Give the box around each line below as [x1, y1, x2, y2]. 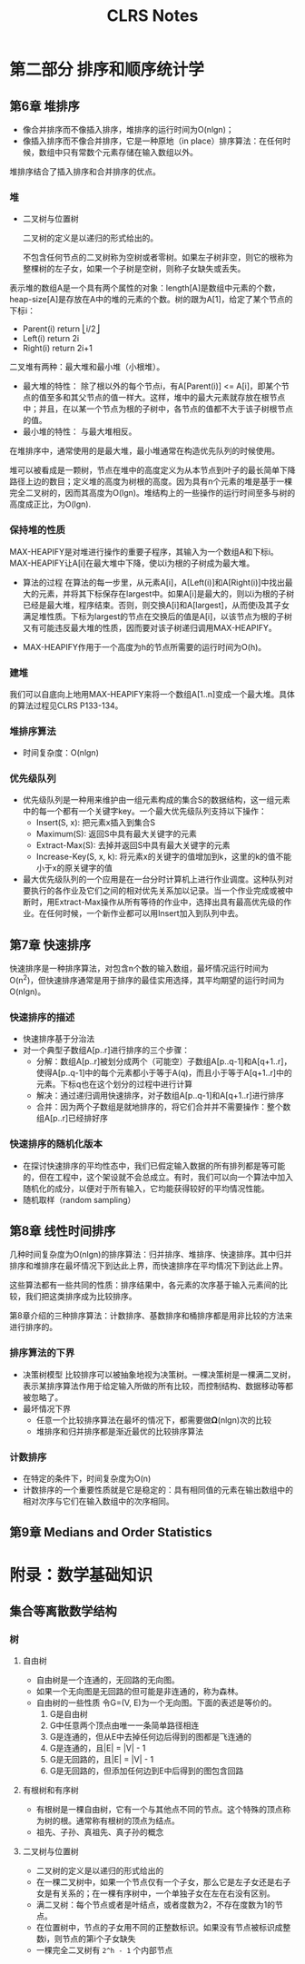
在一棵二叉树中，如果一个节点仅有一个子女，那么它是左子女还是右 [35, 1877, 283, 1888]
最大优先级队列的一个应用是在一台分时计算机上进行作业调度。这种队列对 [22, 873, 293, 885]
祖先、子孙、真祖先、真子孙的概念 [35, 1827, 164, 1838]
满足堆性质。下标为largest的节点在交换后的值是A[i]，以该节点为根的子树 [22, 610, 293, 622]
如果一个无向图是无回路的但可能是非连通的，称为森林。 [35, 1686, 243, 1697]
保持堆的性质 [9, 524, 66, 537]
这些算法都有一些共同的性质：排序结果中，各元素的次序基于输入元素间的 [9, 1279, 280, 1290]
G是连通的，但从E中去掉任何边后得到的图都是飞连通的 [49, 1732, 252, 1742]
